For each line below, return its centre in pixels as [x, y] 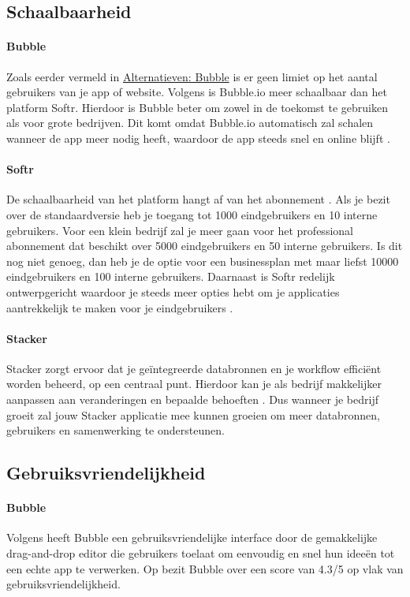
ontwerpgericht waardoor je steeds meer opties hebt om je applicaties [173, 291]
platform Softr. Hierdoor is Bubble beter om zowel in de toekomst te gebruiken [197, 107]
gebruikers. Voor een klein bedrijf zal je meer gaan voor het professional [180, 230]
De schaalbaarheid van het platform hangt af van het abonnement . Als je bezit [198, 199]
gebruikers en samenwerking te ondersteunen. [116, 430]
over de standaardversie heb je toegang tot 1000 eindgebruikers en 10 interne [192, 214]
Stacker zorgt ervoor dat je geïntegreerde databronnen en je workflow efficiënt [194, 368]
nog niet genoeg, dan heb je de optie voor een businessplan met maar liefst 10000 [203, 261]
